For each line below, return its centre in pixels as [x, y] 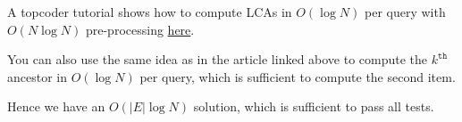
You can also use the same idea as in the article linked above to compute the [218, 59]
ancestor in [38, 76]
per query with [405, 12]
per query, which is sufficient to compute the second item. [298, 76]
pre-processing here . [140, 29]
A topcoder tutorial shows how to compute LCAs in [150, 12]
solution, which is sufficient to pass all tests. [314, 106]
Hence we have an [56, 106]
